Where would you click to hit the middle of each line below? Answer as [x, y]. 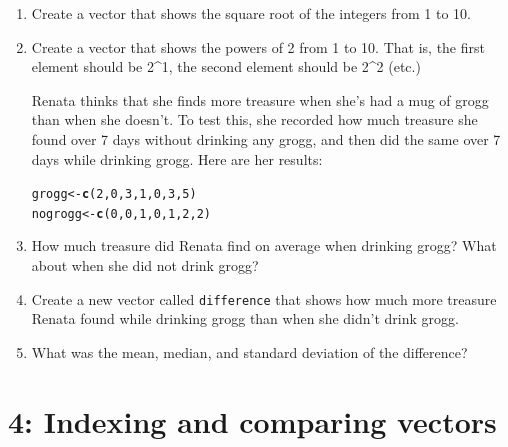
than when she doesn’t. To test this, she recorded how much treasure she [254, 119]
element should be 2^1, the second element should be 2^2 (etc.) [226, 66]
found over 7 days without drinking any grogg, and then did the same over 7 [266, 138]
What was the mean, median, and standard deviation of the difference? [249, 351]
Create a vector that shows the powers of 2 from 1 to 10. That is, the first [258, 46]
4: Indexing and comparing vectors [252, 420]
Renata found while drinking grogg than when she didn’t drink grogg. [245, 318]
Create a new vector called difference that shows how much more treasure [264, 298]
